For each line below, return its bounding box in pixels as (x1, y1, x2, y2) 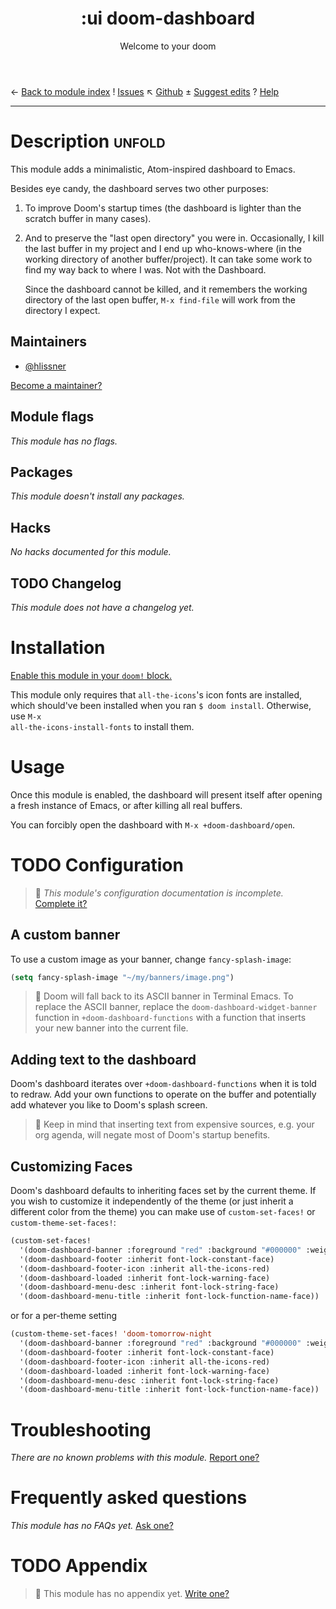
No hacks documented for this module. (10, 546, 172, 558)
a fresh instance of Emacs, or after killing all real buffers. (10, 799, 243, 811)
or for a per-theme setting (10, 1310, 118, 1322)
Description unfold (10, 130, 166, 153)
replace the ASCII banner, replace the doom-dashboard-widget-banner (34, 1001, 318, 1013)
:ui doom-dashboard (80, 7, 256, 30)
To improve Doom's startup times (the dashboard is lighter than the (24, 202, 302, 214)
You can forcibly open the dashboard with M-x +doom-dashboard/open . (10, 818, 296, 831)
